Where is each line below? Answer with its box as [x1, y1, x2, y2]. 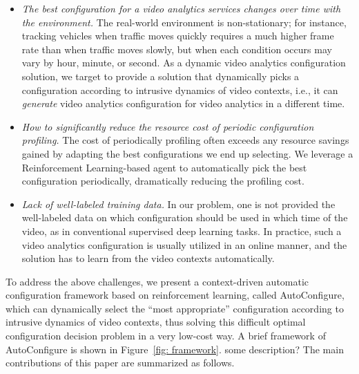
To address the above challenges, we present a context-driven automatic [6, 274, 309, 288]
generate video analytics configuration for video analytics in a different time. [21, 96, 345, 111]
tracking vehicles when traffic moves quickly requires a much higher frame [21, 28, 334, 43]
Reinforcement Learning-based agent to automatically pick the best [21, 160, 307, 174]
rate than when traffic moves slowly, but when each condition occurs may [21, 41, 332, 56]
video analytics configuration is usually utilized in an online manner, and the [21, 237, 347, 252]
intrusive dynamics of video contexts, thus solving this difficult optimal [6, 315, 306, 329]
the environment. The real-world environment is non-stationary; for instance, [21, 15, 347, 29]
